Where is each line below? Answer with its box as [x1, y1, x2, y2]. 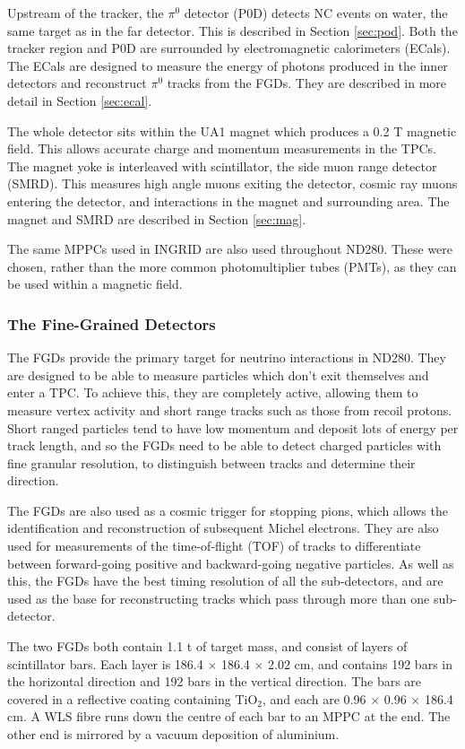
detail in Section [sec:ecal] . [7, 91, 152, 109]
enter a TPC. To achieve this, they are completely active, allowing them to [7, 383, 418, 402]
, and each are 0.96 [262, 689, 366, 708]
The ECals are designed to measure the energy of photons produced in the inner [7, 56, 448, 74]
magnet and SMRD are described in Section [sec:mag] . [7, 209, 306, 228]
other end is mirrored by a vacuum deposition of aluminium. [7, 725, 340, 743]
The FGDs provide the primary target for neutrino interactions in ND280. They [7, 348, 446, 367]
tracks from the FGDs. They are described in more [167, 74, 447, 92]
